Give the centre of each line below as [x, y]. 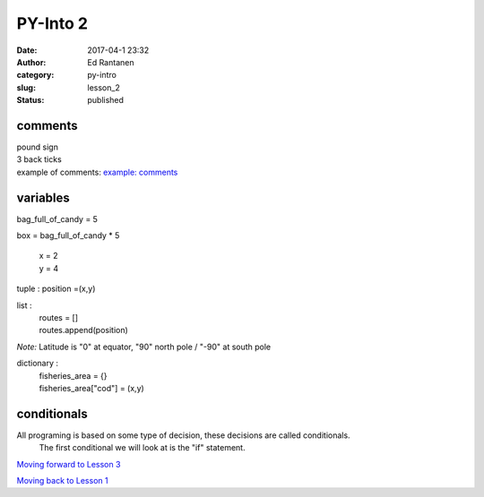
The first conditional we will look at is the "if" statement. [142, 448]
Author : [31, 62]
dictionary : [37, 364]
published [106, 100]
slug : [26, 87]
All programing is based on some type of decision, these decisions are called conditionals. [183, 435]
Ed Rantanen [111, 62]
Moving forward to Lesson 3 [69, 464]
